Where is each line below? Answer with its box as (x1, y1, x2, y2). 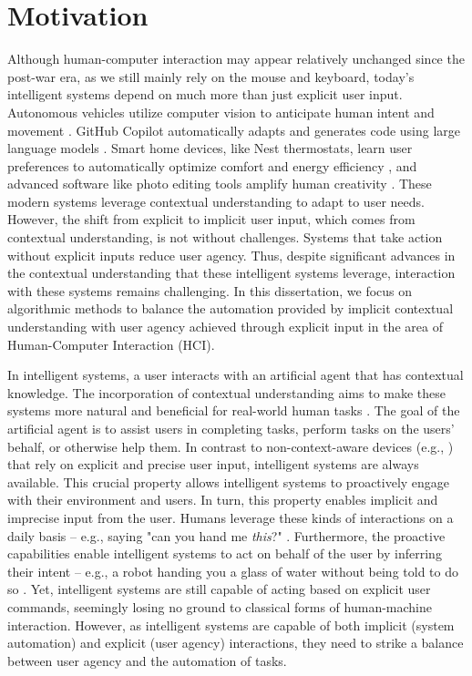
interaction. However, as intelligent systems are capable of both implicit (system (7, 615, 455, 634)
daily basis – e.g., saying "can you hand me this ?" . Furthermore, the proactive (7, 526, 446, 545)
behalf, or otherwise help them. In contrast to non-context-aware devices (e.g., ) (7, 436, 454, 456)
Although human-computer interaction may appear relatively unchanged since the (7, 49, 465, 68)
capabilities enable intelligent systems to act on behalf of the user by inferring (7, 544, 442, 563)
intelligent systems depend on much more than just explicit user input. (7, 85, 403, 104)
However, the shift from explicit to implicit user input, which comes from (7, 210, 416, 229)
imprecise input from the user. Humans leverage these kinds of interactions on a (7, 507, 454, 527)
